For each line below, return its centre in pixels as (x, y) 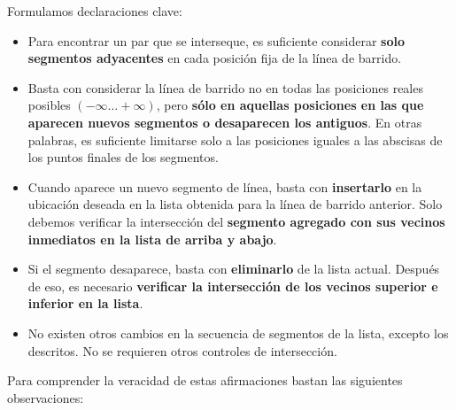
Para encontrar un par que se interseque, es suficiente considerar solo (216, 40)
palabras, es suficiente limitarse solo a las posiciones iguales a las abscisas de (235, 139)
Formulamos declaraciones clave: (95, 11)
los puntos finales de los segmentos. (123, 157)
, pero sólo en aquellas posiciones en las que (290, 105)
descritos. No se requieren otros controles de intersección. (182, 350)
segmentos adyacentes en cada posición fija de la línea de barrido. (215, 58)
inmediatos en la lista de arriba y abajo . (152, 239)
